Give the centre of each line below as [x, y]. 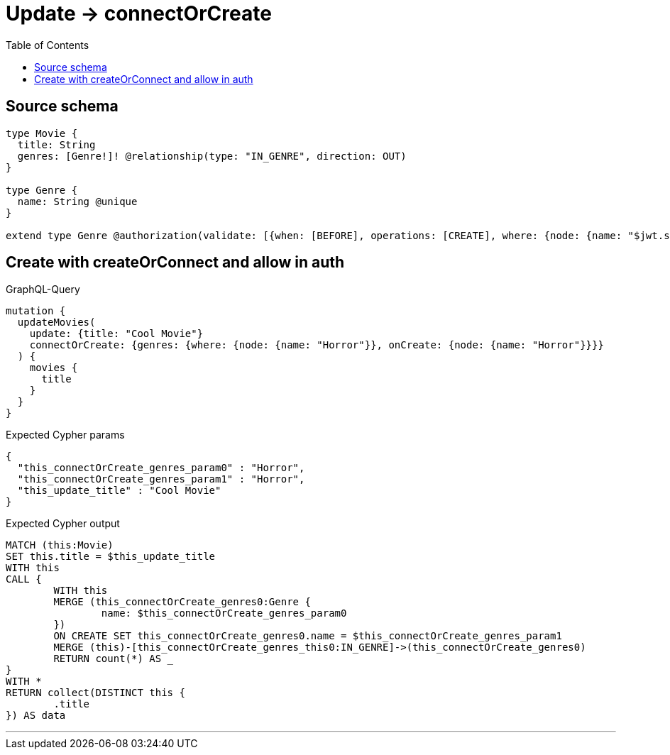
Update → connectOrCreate [139, 13]
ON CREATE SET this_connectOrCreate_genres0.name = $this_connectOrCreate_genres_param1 [308, 636]
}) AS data [36, 716]
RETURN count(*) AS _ [114, 659]
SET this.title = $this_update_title [111, 557]
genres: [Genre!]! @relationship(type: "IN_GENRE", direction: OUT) [212, 156]
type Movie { [42, 133]
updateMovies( [56, 323]
